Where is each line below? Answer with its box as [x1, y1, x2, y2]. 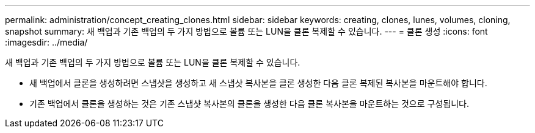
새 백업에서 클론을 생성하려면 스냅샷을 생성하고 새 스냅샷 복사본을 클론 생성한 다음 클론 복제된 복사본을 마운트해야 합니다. [29, 78, 487, 88]
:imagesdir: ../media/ [5, 37, 88, 47]
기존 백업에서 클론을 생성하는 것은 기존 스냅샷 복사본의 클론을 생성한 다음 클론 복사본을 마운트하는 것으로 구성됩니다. [29, 98, 469, 109]
